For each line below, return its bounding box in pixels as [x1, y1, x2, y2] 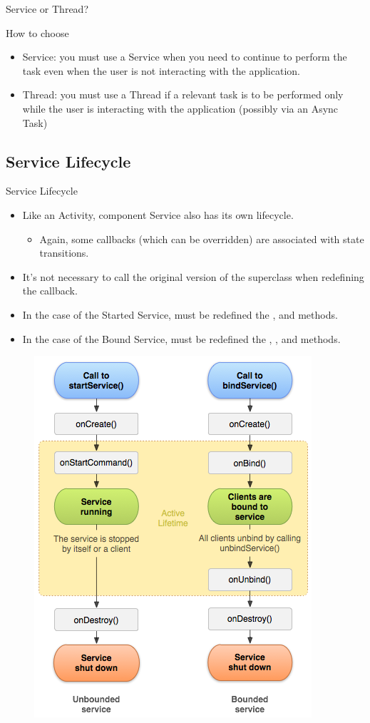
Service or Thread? [6, 1, 89, 16]
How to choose [6, 25, 69, 40]
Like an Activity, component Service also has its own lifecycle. [22, 207, 294, 222]
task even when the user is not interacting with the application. [22, 63, 300, 78]
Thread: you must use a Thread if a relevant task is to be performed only [22, 87, 344, 102]
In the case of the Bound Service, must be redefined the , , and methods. [22, 331, 341, 346]
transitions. [39, 245, 89, 260]
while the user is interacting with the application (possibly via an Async [22, 101, 339, 116]
